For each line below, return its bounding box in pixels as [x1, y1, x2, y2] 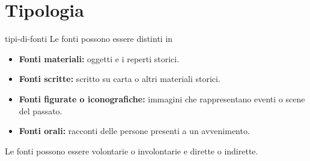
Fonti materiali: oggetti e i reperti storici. [19, 52, 180, 65]
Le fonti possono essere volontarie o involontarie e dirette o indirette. [5, 144, 258, 157]
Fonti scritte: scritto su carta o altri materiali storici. [19, 72, 220, 85]
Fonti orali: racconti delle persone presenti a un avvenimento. [19, 124, 250, 137]
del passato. [19, 104, 62, 117]
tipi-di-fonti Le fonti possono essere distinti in [5, 32, 173, 45]
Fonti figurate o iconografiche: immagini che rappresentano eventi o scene [19, 92, 305, 105]
